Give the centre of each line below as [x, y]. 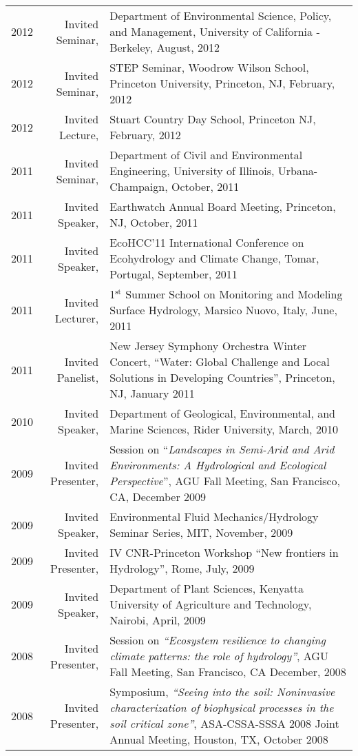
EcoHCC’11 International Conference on [207, 242]
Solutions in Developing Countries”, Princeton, [222, 377]
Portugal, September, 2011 [173, 274]
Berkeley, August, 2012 [165, 47]
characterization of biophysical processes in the [222, 707]
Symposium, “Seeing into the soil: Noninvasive [222, 692]
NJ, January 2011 [152, 393]
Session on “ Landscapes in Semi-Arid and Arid [222, 449]
